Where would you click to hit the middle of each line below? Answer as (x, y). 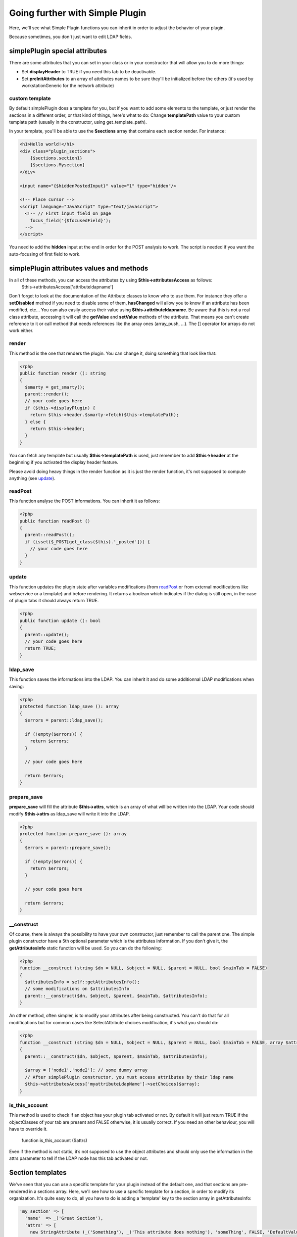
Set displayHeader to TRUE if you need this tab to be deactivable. (89, 72)
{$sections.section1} (56, 158)
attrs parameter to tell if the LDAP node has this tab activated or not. (79, 1158)
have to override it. (28, 1129)
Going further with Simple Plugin (78, 13)
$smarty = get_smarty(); (55, 387)
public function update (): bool (60, 620)
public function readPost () (55, 521)
